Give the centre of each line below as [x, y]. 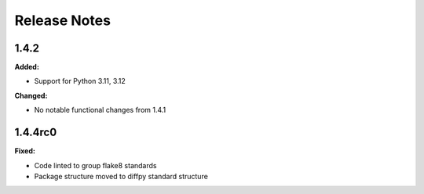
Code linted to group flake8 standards [95, 165]
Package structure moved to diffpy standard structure [121, 176]
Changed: [31, 95]
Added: [27, 67]
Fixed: [25, 151]
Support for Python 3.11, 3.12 [80, 81]
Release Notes [63, 20]
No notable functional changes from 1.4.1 [100, 110]
